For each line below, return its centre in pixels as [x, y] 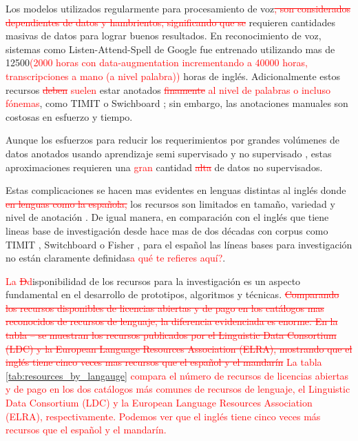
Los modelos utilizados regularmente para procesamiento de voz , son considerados [178, 8]
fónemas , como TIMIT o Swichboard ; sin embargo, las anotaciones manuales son [177, 103]
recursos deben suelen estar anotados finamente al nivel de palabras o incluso [168, 89]
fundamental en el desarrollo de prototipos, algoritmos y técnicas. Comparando [172, 294]
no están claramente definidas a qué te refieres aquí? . [116, 258]
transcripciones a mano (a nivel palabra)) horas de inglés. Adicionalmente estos [173, 76]
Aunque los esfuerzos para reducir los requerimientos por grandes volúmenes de [172, 140]
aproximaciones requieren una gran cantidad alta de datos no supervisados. [164, 167]
